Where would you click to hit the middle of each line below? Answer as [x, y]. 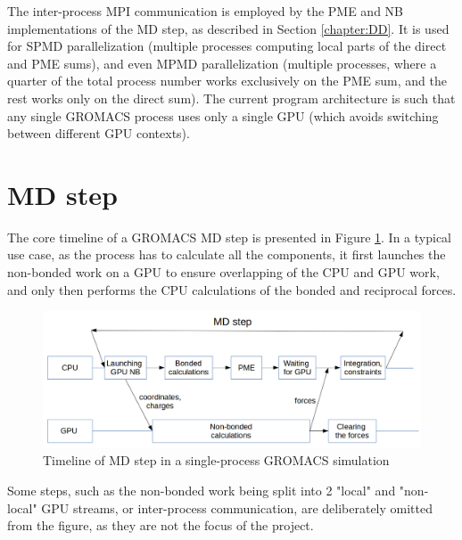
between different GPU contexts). [99, 133]
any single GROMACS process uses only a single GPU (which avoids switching [223, 115]
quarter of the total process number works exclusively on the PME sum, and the [227, 81]
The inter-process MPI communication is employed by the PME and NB [206, 11]
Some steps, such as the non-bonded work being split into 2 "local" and [202, 491]
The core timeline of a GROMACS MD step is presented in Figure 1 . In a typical [229, 237]
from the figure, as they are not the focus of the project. [161, 525]
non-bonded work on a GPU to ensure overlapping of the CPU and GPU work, [223, 272]
